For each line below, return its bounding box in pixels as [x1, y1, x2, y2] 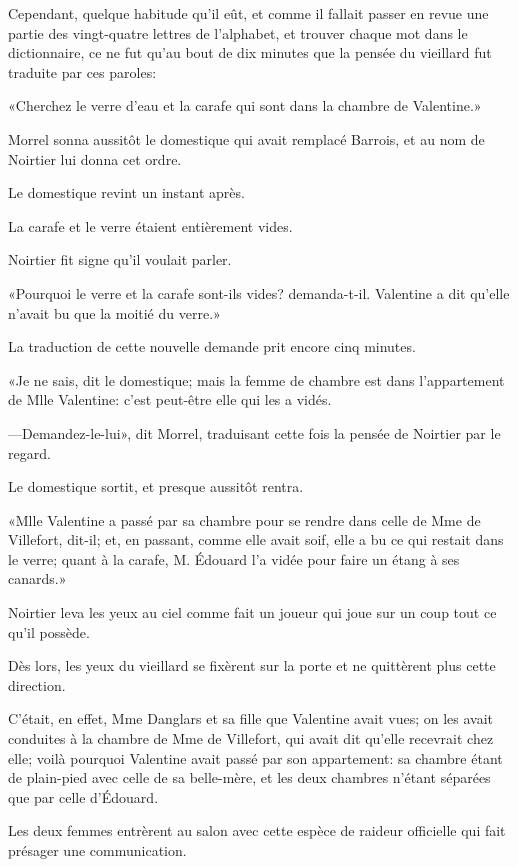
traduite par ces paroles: [8, 61, 157, 82]
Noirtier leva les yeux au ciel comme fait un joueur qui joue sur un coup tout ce [8, 602, 497, 623]
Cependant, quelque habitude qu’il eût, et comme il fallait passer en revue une [8, 3, 489, 23]
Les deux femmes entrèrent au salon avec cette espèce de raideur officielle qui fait [8, 820, 506, 841]
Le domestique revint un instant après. [8, 182, 245, 203]
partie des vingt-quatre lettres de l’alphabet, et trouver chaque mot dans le [8, 22, 468, 43]
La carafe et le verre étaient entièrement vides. [8, 215, 293, 236]
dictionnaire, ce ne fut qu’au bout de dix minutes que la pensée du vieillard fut [8, 42, 492, 63]
